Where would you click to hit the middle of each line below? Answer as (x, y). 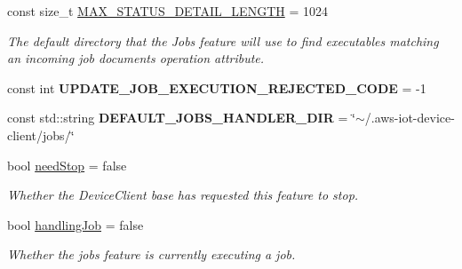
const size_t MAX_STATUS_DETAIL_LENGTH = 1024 (167, 11)
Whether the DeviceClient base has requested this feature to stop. (183, 195)
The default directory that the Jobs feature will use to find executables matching (223, 40)
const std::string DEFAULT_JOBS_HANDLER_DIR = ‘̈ (181, 118)
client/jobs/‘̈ (41, 134)
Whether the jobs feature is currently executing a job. (151, 254)
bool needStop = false (67, 165)
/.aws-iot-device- (410, 118)
